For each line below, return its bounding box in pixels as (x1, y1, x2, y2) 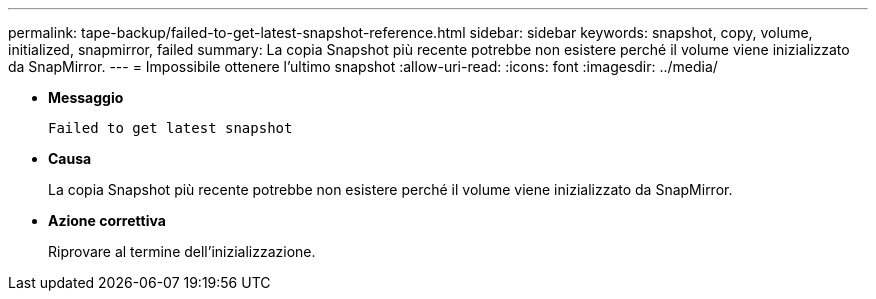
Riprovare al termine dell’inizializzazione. (48, 243, 316, 260)
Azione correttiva (48, 212, 166, 229)
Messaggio (48, 89, 124, 106)
